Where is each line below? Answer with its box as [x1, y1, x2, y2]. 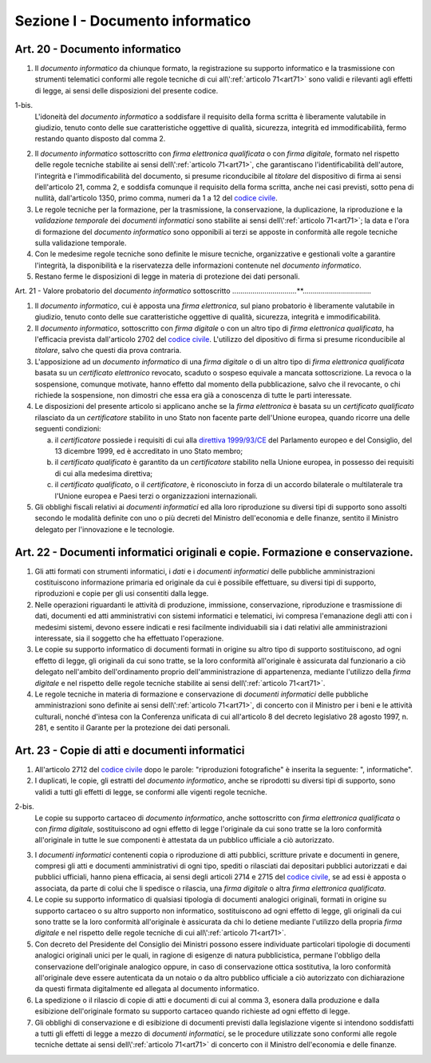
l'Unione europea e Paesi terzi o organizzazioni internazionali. [54, 491, 259, 501]
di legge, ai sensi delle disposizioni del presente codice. [34, 85, 219, 95]
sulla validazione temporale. [34, 238, 127, 248]
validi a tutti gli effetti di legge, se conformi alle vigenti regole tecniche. [34, 787, 267, 796]
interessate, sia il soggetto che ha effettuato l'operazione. [34, 633, 224, 643]
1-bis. [14, 101, 34, 110]
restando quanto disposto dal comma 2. [34, 134, 166, 144]
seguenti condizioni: [34, 424, 101, 434]
